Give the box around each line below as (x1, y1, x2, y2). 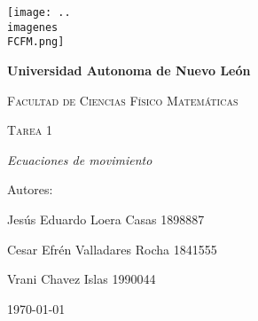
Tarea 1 (7, 121, 52, 139)
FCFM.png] (7, 35, 65, 49)
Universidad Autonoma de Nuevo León (7, 60, 251, 79)
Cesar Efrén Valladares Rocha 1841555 (7, 239, 217, 258)
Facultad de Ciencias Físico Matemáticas (7, 90, 238, 109)
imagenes (7, 20, 59, 34)
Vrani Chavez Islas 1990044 (7, 270, 156, 288)
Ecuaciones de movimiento (7, 150, 152, 168)
